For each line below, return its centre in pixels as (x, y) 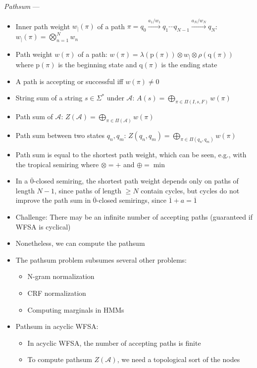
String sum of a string (49, 98)
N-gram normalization (61, 276)
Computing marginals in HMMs (76, 309)
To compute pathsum (60, 359)
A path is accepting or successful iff (69, 81)
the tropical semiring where (57, 164)
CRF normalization (57, 293)
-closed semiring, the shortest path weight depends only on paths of (136, 181)
